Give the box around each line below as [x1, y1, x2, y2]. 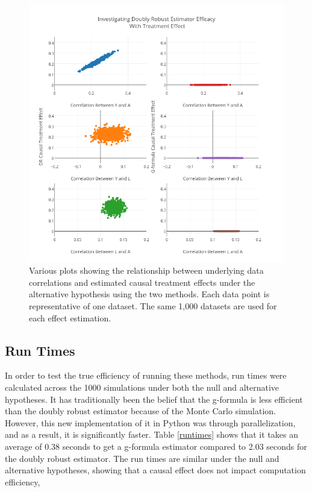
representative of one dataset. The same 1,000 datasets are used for [29, 300, 277, 312]
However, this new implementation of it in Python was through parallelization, [5, 416, 296, 429]
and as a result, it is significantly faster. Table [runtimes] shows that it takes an [5, 428, 298, 441]
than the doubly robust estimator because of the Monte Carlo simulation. [5, 405, 276, 417]
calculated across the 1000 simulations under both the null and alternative [5, 381, 279, 394]
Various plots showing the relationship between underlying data [29, 264, 264, 277]
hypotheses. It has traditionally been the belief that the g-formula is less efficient [5, 393, 303, 405]
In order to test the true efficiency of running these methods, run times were [5, 369, 287, 382]
